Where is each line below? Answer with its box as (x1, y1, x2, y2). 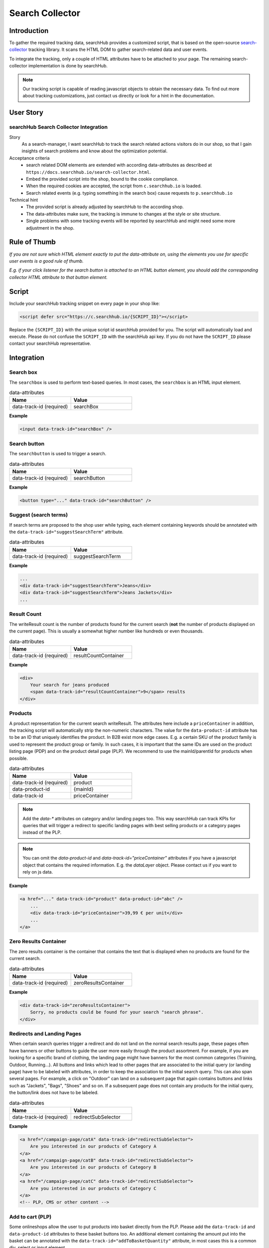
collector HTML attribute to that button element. (9, 274, 108, 280)
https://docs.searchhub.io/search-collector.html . (26, 169, 151, 175)
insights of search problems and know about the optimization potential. (21, 148, 168, 154)
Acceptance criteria (9, 155, 50, 161)
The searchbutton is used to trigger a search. (9, 451, 107, 457)
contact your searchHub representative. (9, 340, 92, 346)
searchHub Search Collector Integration (9, 124, 108, 131)
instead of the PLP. (22, 829, 62, 836)
